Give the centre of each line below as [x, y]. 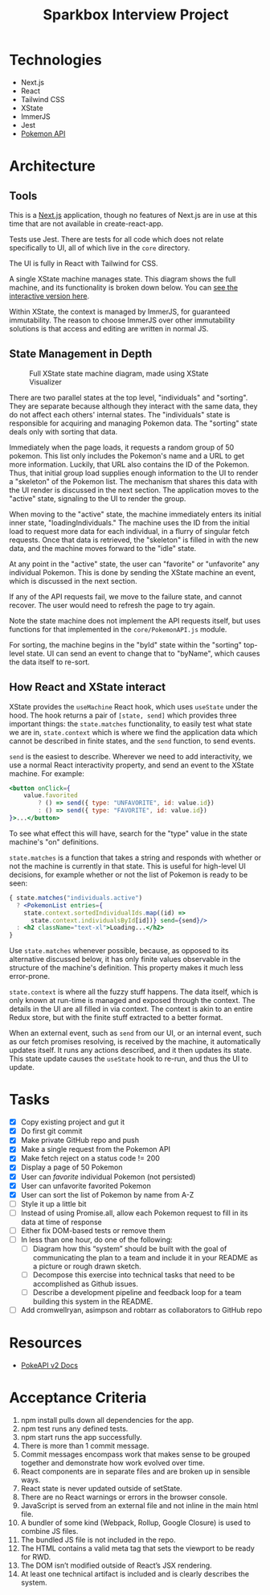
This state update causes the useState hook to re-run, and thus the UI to [129, 1059]
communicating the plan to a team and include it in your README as [145, 1258]
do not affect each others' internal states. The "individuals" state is [120, 414]
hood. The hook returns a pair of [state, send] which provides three [123, 715]
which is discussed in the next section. [73, 581]
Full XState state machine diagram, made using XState [119, 373]
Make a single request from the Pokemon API [96, 1149]
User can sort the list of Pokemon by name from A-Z [107, 1194]
